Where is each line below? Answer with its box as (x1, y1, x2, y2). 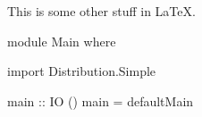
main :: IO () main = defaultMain (7, 91, 194, 110)
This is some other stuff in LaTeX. (7, 2, 196, 20)
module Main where (7, 31, 116, 50)
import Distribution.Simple (7, 62, 156, 80)
